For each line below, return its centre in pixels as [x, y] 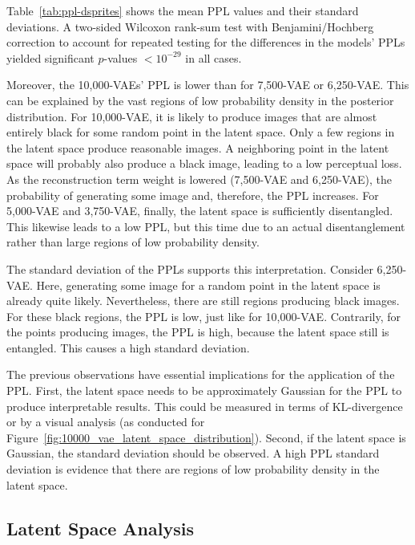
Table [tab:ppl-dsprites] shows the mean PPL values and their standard [183, 10]
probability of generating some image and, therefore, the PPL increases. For [193, 195]
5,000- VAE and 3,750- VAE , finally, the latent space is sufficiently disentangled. [200, 211]
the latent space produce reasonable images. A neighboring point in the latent [198, 147]
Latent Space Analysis [100, 528]
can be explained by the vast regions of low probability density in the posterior [200, 100]
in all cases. [214, 57]
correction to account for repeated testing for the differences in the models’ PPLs [206, 42]
